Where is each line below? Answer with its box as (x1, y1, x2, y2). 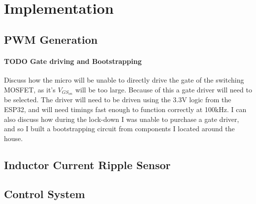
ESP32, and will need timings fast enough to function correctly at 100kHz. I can (4, 104, 247, 114)
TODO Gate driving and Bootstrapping (4, 56, 142, 66)
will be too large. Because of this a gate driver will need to (75, 84, 252, 94)
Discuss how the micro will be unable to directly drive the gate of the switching (4, 74, 244, 85)
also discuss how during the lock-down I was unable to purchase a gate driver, (4, 114, 239, 124)
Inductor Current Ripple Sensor (4, 157, 171, 172)
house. (4, 133, 23, 143)
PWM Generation (4, 31, 98, 47)
